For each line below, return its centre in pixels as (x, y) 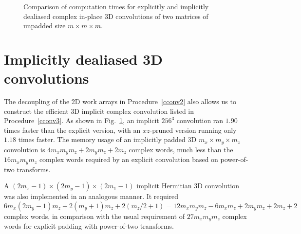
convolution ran (200, 120)
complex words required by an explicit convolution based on (129, 159)
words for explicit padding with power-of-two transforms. (89, 226)
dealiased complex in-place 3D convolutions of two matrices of (116, 16)
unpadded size (45, 26)
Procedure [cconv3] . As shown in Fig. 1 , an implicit (82, 120)
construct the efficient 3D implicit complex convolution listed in (99, 111)
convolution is (25, 149)
